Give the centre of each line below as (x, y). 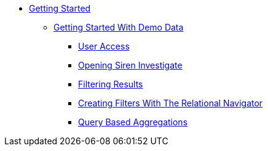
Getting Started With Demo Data (119, 27)
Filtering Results (111, 84)
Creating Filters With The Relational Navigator (171, 103)
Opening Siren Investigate (130, 65)
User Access (104, 46)
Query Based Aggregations (133, 122)
